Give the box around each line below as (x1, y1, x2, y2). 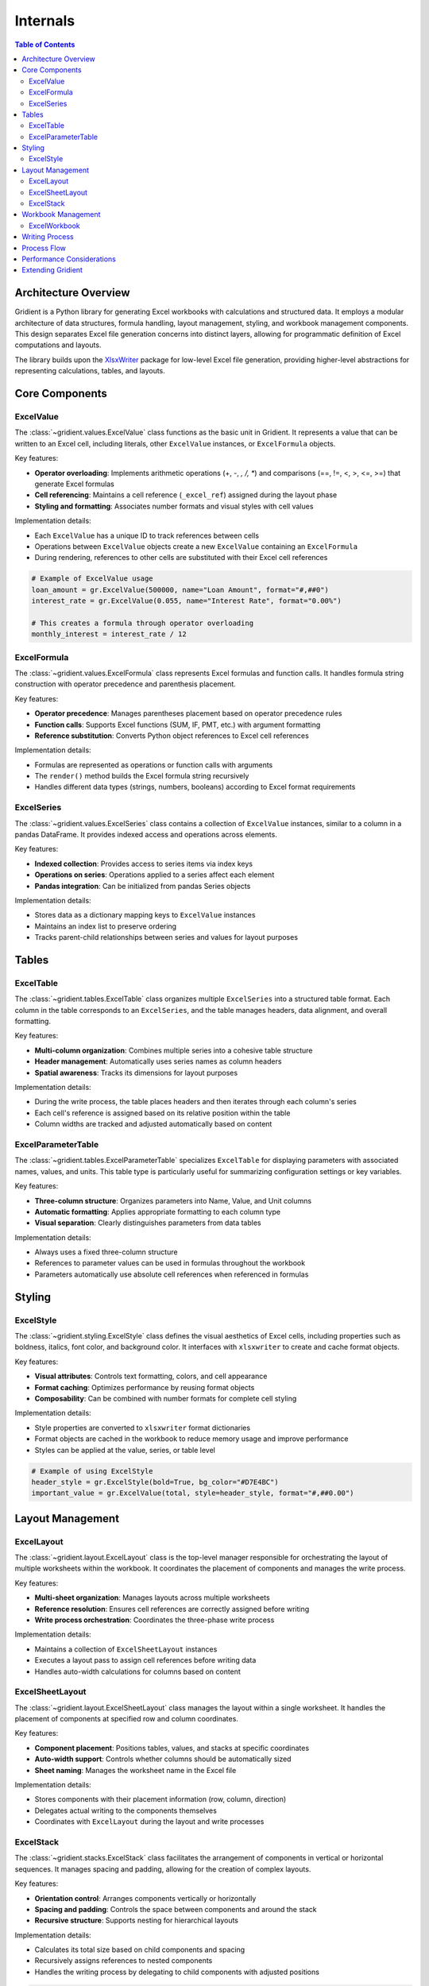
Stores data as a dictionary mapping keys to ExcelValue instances (34, 910, 256, 920)
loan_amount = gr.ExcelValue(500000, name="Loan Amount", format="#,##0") (31, 585, 330, 594)
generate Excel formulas (34, 479, 114, 489)
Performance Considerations (21, 254, 117, 264)
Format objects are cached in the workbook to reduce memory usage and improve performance (34, 1434, 349, 1443)
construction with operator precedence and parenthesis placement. (14, 679, 236, 689)
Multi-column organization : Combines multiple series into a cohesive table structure (34, 1045, 313, 1055)
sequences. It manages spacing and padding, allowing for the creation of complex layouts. (14, 1864, 311, 1874)
